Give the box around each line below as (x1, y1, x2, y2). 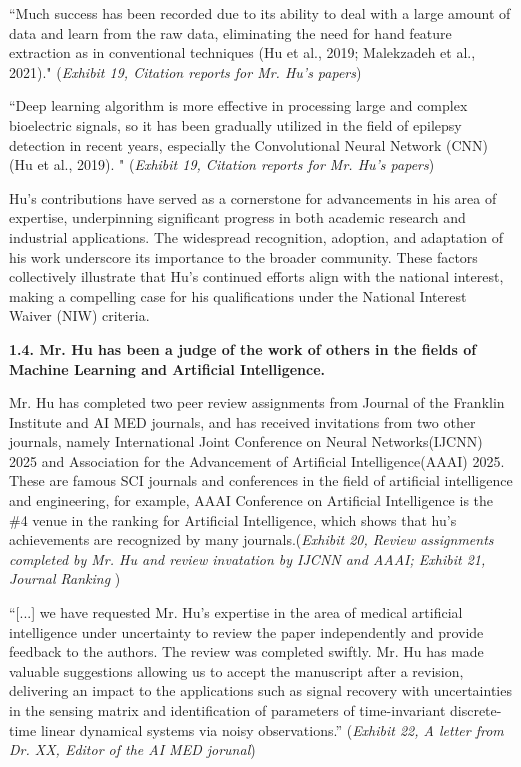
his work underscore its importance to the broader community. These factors (9, 246, 478, 267)
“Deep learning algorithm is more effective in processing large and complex (9, 95, 468, 116)
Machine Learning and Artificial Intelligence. (9, 358, 326, 379)
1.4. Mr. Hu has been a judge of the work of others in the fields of (9, 338, 477, 359)
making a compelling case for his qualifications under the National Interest (9, 285, 467, 306)
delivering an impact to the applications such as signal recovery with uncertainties (9, 680, 512, 701)
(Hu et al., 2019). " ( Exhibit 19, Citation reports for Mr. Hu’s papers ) (9, 154, 435, 175)
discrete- (450, 700, 502, 720)
